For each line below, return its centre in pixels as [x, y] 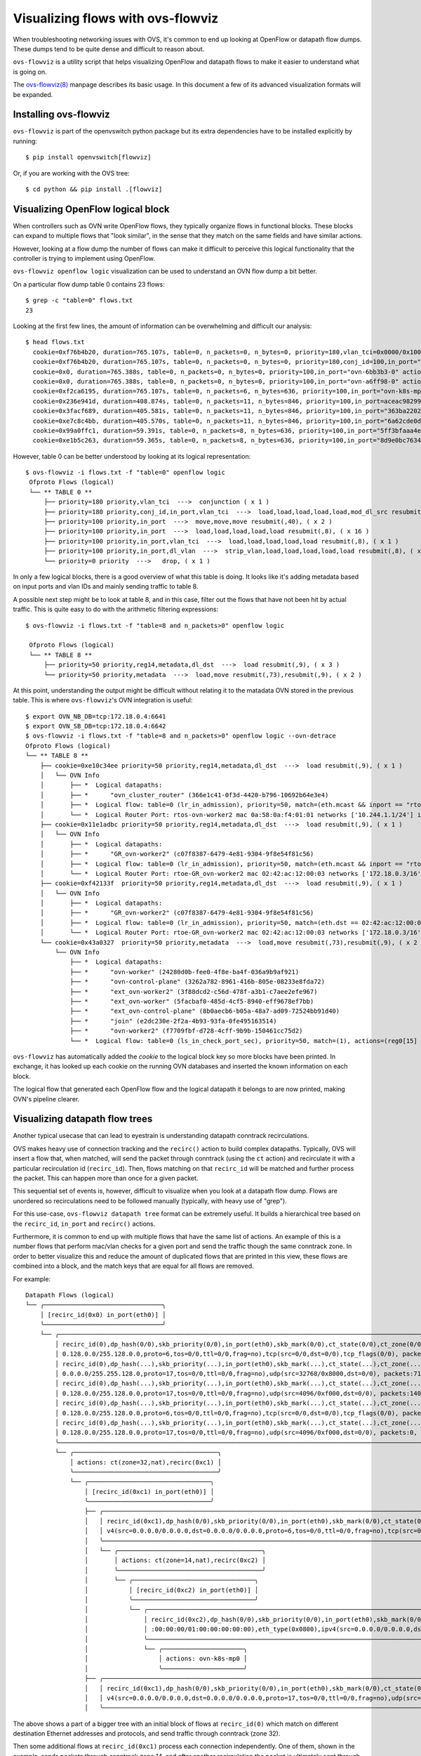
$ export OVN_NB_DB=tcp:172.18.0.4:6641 [96, 716]
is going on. [30, 72]
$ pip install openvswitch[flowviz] [88, 157]
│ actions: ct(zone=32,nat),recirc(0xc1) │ [146, 1462]
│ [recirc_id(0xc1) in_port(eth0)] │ [149, 1492]
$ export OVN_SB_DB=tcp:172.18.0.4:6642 [96, 726]
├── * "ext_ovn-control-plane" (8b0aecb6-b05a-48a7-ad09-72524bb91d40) [205, 1011]
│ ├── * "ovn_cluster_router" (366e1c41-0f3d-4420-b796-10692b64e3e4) [184, 795]
